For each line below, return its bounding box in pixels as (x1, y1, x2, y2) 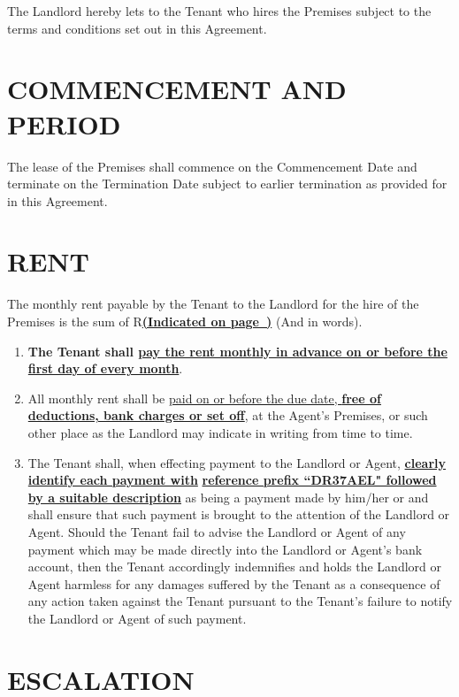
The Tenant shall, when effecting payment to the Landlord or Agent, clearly (27, 453, 447, 471)
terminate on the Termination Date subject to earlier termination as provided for (7, 174, 448, 193)
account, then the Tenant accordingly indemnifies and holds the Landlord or (27, 557, 441, 576)
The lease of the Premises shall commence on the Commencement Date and (7, 157, 417, 175)
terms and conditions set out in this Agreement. (7, 19, 267, 37)
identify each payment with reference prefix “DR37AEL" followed (27, 471, 437, 489)
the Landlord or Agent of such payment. (27, 609, 247, 627)
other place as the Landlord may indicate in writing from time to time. (27, 423, 413, 441)
